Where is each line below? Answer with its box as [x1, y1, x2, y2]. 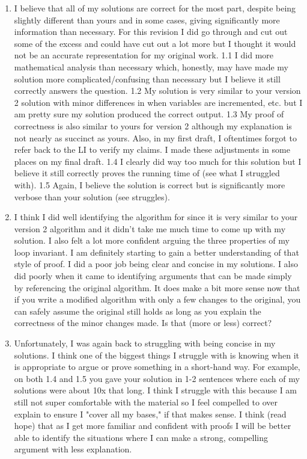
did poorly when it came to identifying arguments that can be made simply [14, 270, 292, 282]
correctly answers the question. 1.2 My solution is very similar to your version [14, 84, 301, 97]
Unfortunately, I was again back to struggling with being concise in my [14, 337, 276, 350]
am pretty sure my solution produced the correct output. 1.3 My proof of [14, 108, 284, 120]
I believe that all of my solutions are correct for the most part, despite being [14, 2, 296, 14]
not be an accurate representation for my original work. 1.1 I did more [14, 49, 274, 61]
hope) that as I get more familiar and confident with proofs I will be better [14, 419, 291, 432]
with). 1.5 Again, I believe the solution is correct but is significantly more [14, 178, 285, 191]
